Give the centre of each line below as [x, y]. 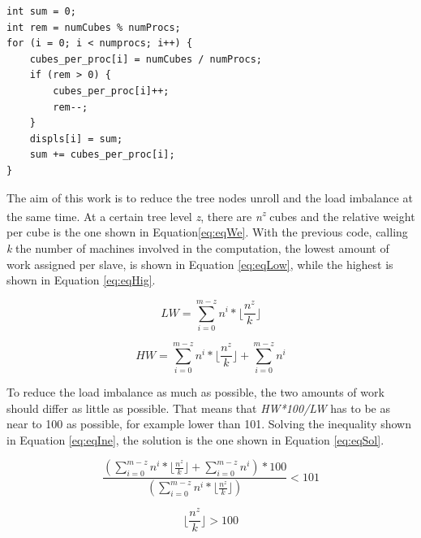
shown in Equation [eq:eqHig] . [81, 280]
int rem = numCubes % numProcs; [94, 27]
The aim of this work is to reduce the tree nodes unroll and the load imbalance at [210, 197]
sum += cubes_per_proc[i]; [102, 155]
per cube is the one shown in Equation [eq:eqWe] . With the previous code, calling [207, 232]
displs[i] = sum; [76, 139]
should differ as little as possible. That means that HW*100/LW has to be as [198, 408]
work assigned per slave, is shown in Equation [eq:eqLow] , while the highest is [200, 264]
